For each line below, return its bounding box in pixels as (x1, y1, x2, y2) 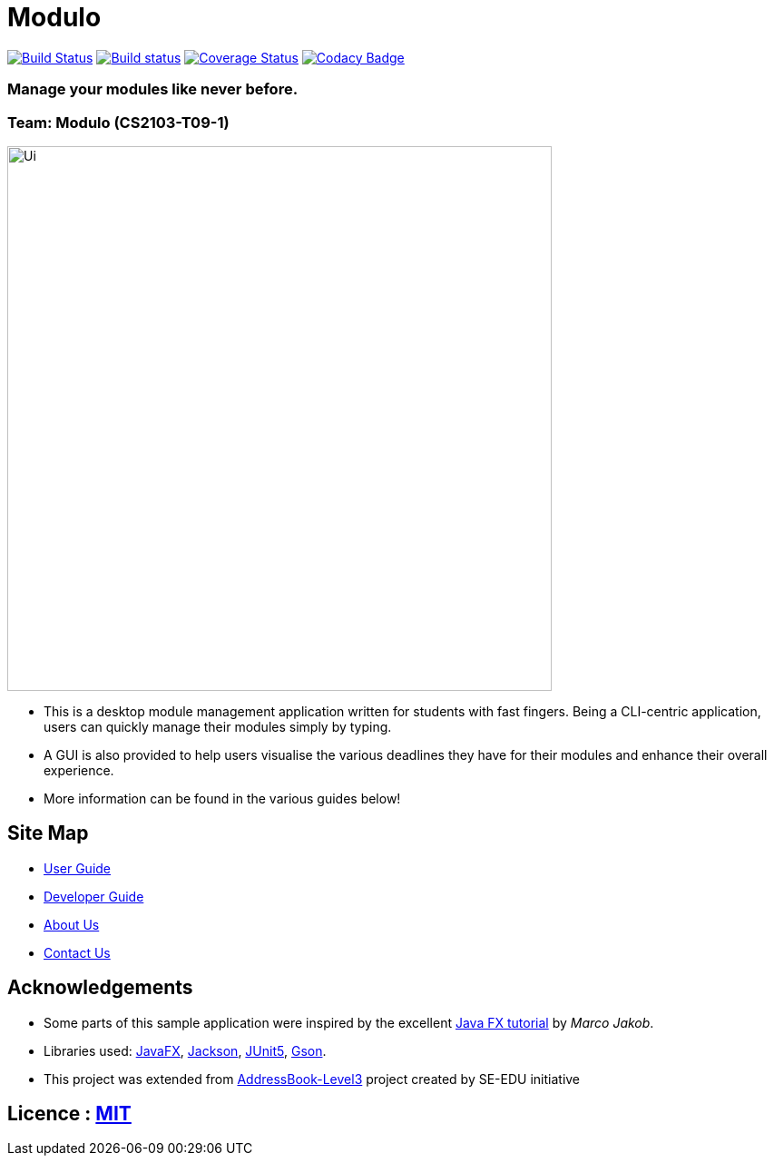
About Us (44, 916, 100, 932)
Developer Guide (44, 888, 144, 904)
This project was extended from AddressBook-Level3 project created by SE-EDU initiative (44, 1070, 581, 1087)
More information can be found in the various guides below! (44, 790, 401, 806)
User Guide (44, 860, 112, 876)
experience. (44, 762, 114, 778)
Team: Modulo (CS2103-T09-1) (7, 113, 230, 132)
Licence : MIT (7, 1101, 132, 1125)
